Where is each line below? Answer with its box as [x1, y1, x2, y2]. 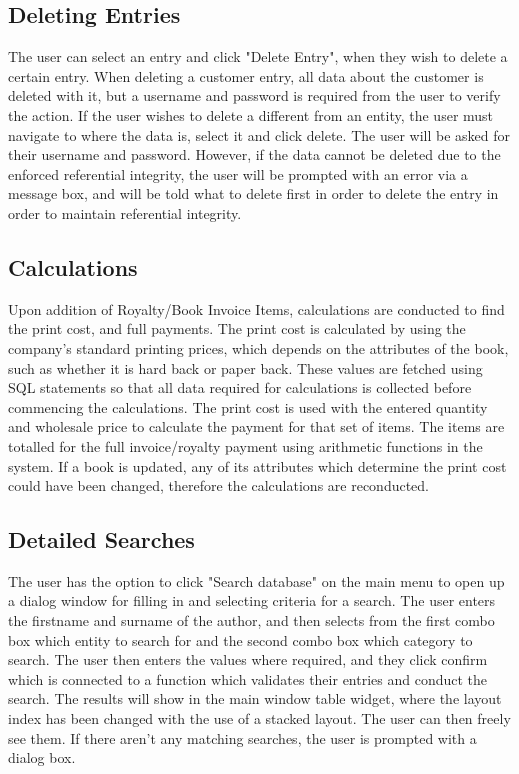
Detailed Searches [8, 524, 195, 555]
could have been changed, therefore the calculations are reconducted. [8, 475, 430, 496]
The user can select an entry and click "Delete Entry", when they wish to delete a [8, 46, 508, 67]
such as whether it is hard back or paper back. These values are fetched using [8, 357, 483, 378]
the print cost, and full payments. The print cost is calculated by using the [8, 318, 466, 339]
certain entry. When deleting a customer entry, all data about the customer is [8, 65, 484, 86]
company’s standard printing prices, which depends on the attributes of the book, [8, 337, 509, 358]
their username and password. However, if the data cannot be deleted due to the [8, 144, 501, 165]
